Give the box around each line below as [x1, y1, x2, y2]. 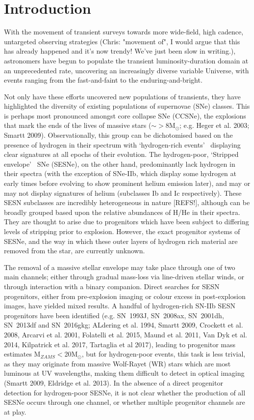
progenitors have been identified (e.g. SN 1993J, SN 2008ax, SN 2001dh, [4, 310, 224, 320]
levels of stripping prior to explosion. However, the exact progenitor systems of [4, 226, 240, 236]
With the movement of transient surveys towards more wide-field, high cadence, [4, 27, 244, 37]
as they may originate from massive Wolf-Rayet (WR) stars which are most [4, 358, 231, 368]
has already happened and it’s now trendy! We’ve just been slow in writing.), [4, 46, 236, 56]
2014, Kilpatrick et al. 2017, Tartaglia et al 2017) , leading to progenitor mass [4, 339, 236, 349]
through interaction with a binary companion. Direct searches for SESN [4, 281, 220, 291]
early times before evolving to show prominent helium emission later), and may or [4, 178, 251, 188]
